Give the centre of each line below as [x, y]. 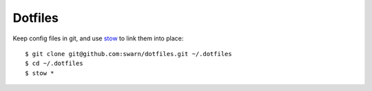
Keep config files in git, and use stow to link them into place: [98, 38]
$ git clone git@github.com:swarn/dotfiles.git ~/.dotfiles [128, 54]
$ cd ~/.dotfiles [54, 64]
